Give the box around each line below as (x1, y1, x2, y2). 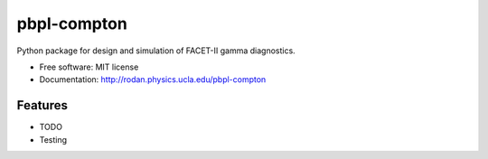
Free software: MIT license (39, 61, 139, 72)
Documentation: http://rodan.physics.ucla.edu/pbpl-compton (39, 74, 267, 85)
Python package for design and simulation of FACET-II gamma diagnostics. (16, 45, 296, 56)
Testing (39, 134, 68, 145)
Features (16, 98, 68, 113)
